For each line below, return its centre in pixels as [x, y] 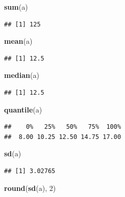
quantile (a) [23, 109]
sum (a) [16, 7]
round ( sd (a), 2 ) [30, 188]
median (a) [22, 75]
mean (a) [18, 41]
